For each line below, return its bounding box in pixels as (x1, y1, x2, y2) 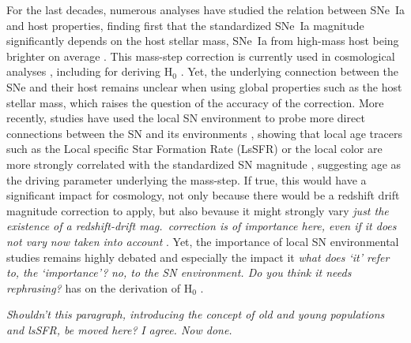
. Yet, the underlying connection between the (180, 63, 399, 80)
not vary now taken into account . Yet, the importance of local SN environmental (6, 233, 399, 249)
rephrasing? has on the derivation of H (6, 279, 193, 296)
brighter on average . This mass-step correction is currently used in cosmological (6, 47, 395, 64)
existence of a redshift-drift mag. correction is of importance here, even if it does (6, 218, 397, 234)
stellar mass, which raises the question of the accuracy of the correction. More (6, 94, 384, 110)
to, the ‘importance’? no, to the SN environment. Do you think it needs (6, 264, 352, 281)
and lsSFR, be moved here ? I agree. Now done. (6, 321, 232, 337)
